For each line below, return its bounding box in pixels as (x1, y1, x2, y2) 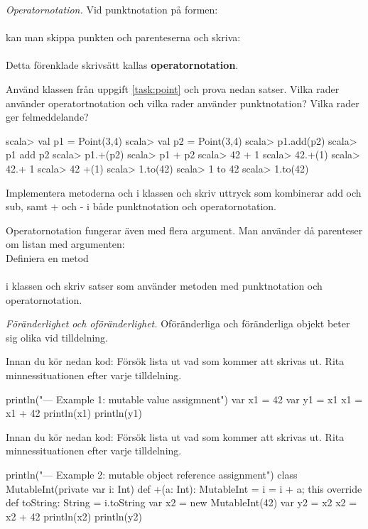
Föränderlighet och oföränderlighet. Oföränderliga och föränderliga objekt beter (6, 316, 350, 331)
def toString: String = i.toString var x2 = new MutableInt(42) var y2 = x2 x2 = (6, 495, 357, 510)
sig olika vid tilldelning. (6, 329, 109, 344)
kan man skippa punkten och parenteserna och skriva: (6, 30, 241, 45)
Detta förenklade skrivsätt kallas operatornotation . (6, 58, 239, 72)
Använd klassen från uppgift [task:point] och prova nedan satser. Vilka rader (6, 81, 340, 96)
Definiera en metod (6, 250, 89, 265)
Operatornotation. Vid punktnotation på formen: (6, 2, 218, 16)
